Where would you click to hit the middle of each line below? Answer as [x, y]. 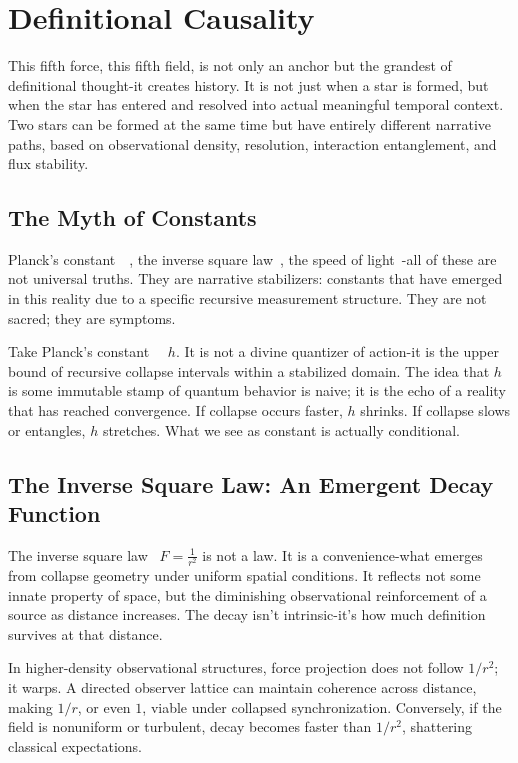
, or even [104, 706]
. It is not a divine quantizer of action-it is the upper [337, 351]
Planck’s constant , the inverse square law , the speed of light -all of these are [252, 258]
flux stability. [48, 163]
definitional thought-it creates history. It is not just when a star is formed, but [248, 84]
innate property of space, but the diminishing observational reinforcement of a [247, 594]
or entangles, [47, 429]
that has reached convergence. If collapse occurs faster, [175, 410]
